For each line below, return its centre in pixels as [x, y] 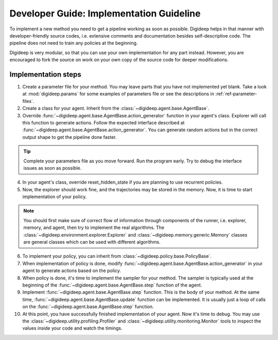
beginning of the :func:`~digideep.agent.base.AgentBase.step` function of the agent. [112, 285]
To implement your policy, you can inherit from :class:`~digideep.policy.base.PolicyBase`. [117, 256]
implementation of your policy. [55, 197]
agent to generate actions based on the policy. [72, 271]
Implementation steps [46, 74]
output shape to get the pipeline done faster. [69, 137]
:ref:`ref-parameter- [236, 94]
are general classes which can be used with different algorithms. [92, 242]
